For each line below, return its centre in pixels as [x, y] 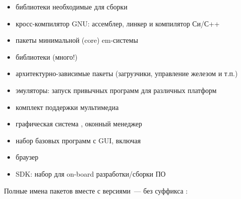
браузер [27, 157]
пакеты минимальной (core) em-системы [77, 40]
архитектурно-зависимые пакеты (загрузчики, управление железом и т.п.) [127, 73]
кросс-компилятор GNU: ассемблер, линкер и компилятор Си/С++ [118, 23]
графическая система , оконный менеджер [79, 124]
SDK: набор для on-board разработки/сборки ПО [90, 173]
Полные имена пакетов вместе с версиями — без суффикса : [96, 190]
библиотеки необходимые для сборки [71, 6]
